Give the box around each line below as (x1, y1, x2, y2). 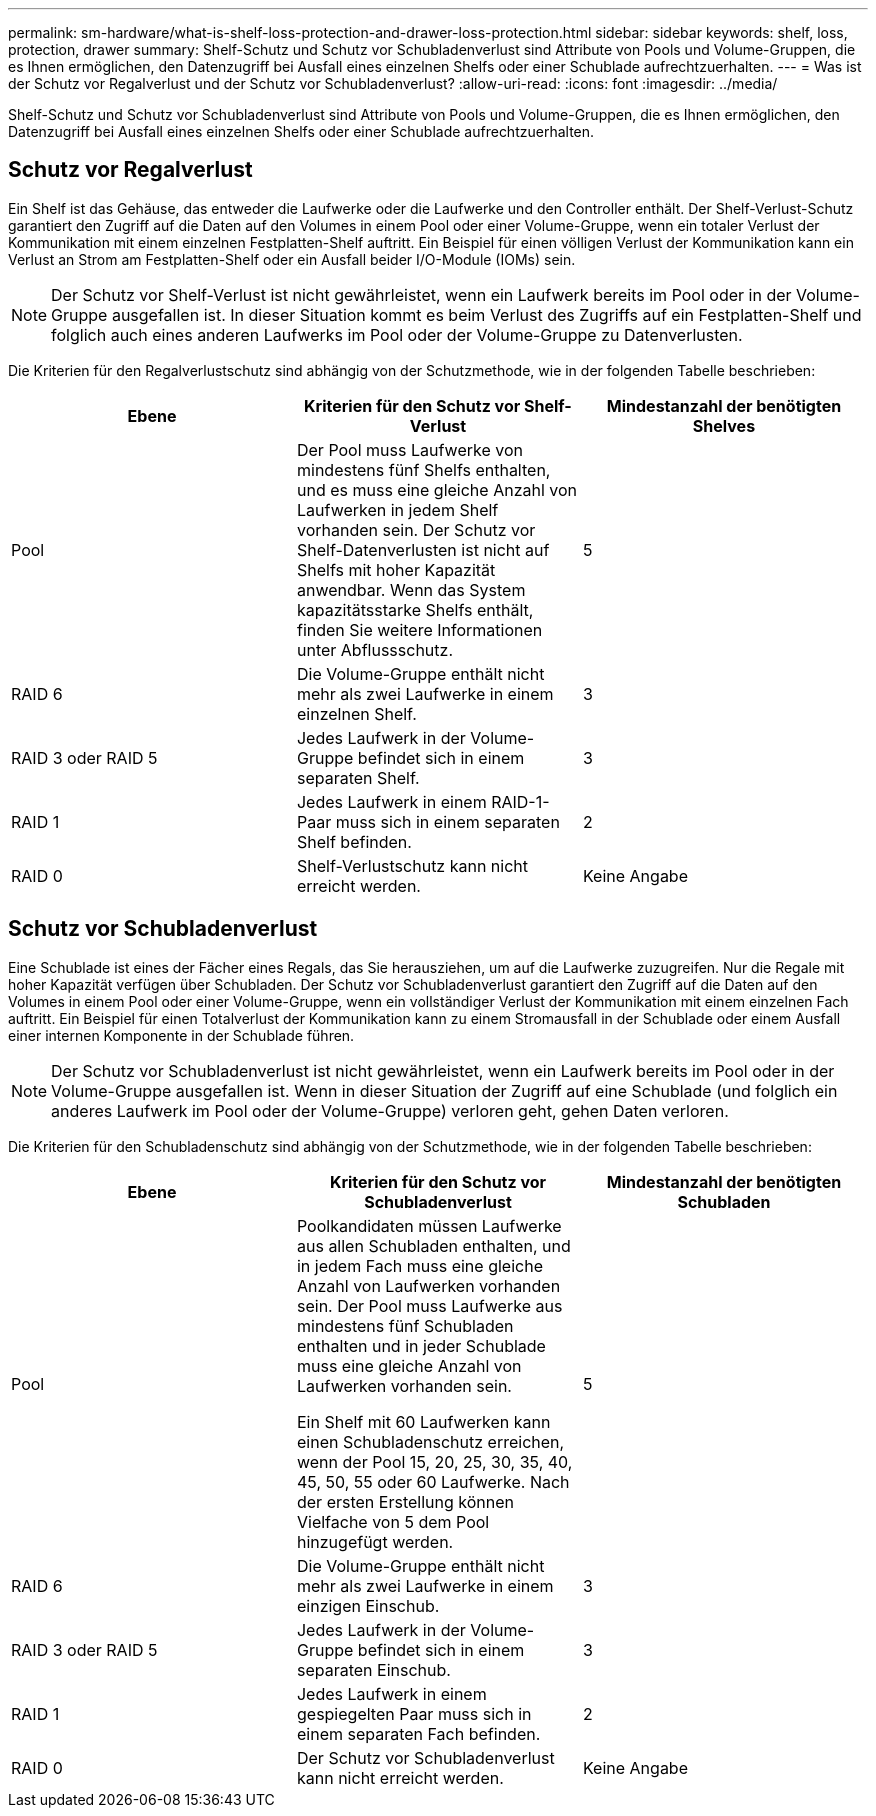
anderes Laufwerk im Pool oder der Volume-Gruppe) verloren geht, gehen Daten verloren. (51, 1100, 729, 1121)
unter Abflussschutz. (296, 639, 453, 660)
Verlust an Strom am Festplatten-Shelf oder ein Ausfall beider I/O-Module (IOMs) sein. (8, 250, 576, 268)
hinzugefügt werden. (296, 1531, 454, 1552)
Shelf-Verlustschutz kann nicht (296, 855, 529, 876)
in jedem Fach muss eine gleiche (296, 1255, 543, 1276)
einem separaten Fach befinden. (296, 1723, 541, 1744)
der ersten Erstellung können (296, 1491, 514, 1512)
